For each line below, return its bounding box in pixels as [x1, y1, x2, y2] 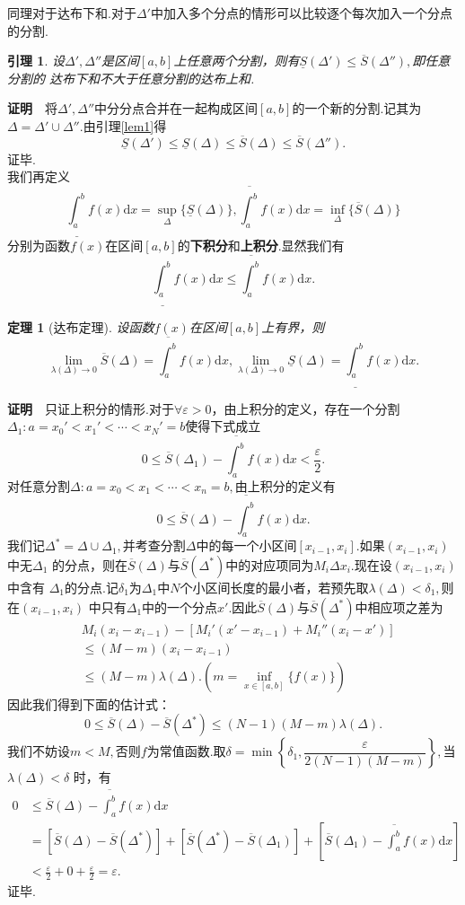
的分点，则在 [52, 555, 128, 574]
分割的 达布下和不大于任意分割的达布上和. [7, 68, 255, 87]
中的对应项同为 [225, 555, 314, 574]
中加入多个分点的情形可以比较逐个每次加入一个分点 [150, 4, 452, 22]
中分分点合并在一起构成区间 [94, 99, 259, 118]
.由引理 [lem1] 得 [79, 116, 167, 135]
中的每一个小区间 [196, 536, 297, 555]
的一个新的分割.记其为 [292, 99, 422, 118]
